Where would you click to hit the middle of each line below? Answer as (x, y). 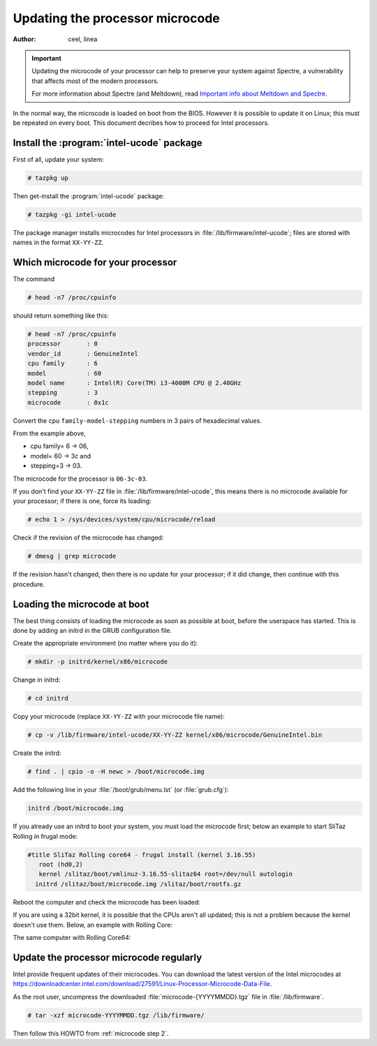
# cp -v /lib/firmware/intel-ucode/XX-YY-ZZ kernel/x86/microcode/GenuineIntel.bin (175, 735)
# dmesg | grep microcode (72, 556)
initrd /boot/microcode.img (75, 808)
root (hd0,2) (61, 865)
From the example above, (50, 433)
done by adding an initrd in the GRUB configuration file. (93, 631)
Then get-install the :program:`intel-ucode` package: (88, 196)
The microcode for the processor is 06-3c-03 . (80, 479)
